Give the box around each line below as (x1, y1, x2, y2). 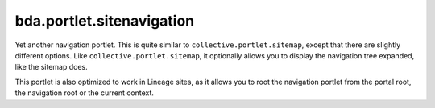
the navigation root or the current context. (14, 88, 155, 98)
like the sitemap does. (14, 62, 88, 72)
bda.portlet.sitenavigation (14, 12, 195, 30)
